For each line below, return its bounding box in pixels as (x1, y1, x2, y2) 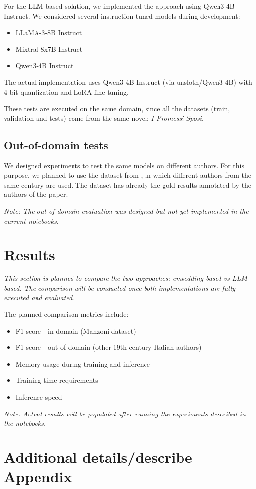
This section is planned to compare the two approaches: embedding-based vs (4, 273, 230, 283)
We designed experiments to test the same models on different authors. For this (4, 160, 244, 170)
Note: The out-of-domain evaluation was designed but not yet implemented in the (4, 205, 249, 216)
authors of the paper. (4, 189, 68, 199)
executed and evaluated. (4, 292, 74, 302)
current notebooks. (4, 215, 59, 226)
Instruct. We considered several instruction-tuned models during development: (4, 10, 240, 21)
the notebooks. (4, 418, 46, 428)
